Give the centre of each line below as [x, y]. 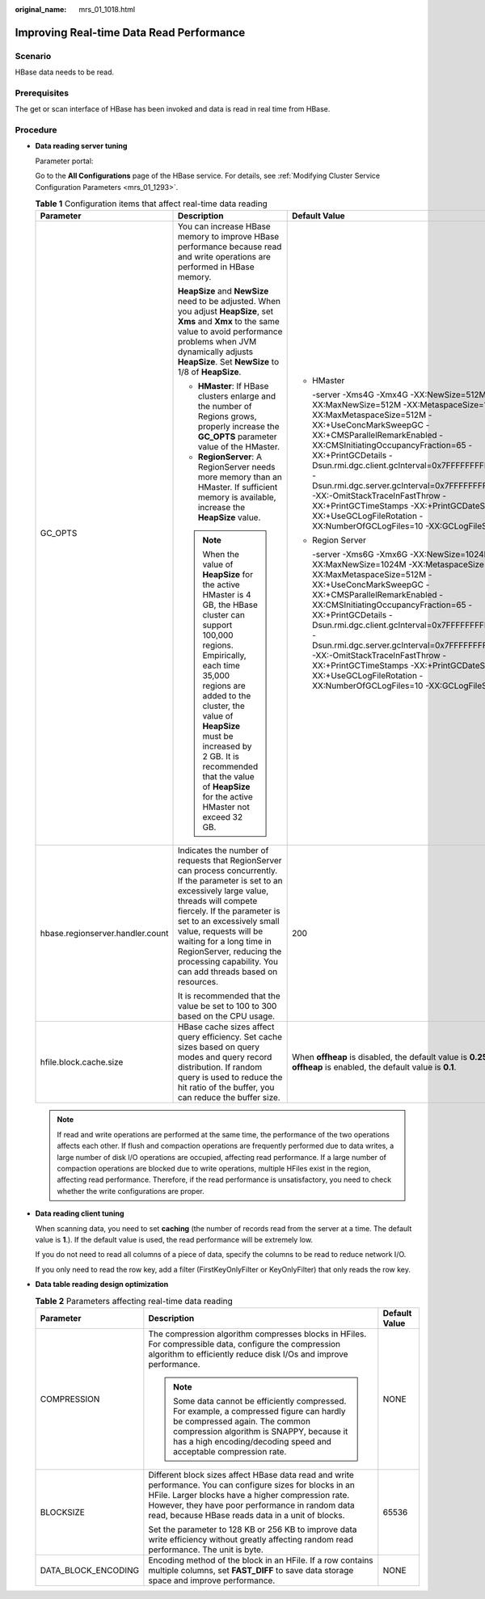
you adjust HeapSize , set [226, 311]
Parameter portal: [64, 161]
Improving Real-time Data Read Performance [130, 32]
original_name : [41, 9]
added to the [227, 696]
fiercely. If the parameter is [229, 911]
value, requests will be [220, 931]
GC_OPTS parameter [238, 437]
